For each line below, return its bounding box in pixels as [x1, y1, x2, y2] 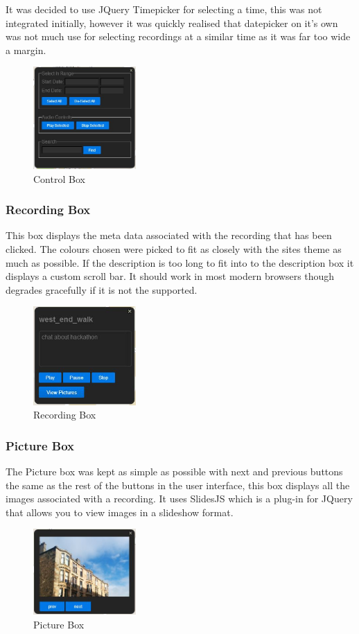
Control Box [33, 171, 85, 186]
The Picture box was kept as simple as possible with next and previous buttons [6, 464, 343, 479]
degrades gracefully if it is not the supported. [6, 282, 198, 297]
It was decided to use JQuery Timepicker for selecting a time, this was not [6, 2, 322, 16]
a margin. [6, 42, 46, 57]
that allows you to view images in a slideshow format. [6, 504, 234, 519]
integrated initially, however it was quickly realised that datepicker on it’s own [6, 15, 338, 30]
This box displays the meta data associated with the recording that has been [6, 228, 332, 243]
